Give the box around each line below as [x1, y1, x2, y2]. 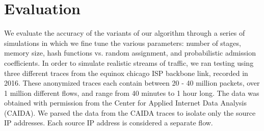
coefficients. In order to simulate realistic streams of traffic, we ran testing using [4, 57, 254, 68]
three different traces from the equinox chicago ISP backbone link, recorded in [4, 67, 248, 78]
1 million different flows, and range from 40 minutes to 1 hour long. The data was [4, 87, 259, 98]
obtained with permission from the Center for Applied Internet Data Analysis [4, 97, 247, 108]
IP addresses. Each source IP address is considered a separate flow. [4, 117, 213, 128]
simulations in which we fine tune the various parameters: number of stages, [4, 37, 241, 48]
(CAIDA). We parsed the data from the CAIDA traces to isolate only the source [4, 107, 256, 118]
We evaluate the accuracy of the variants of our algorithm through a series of [4, 28, 245, 38]
